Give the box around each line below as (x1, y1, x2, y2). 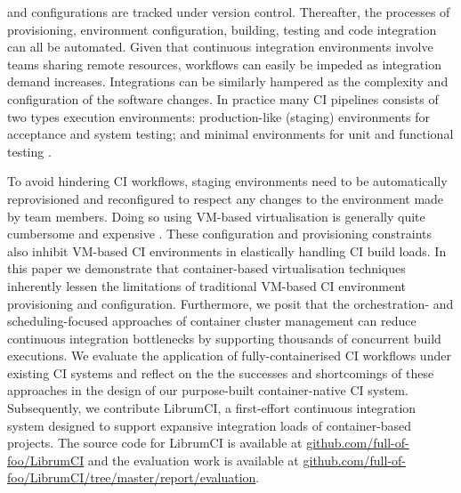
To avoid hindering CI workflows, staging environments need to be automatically (7, 172, 448, 190)
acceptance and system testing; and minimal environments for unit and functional (7, 125, 454, 143)
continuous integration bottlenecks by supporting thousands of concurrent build (7, 328, 441, 347)
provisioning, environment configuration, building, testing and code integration (7, 20, 437, 38)
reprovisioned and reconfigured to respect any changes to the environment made (7, 189, 444, 207)
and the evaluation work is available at (87, 450, 299, 469)
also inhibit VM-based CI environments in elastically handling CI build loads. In (7, 241, 447, 260)
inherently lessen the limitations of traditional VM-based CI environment (7, 276, 407, 295)
